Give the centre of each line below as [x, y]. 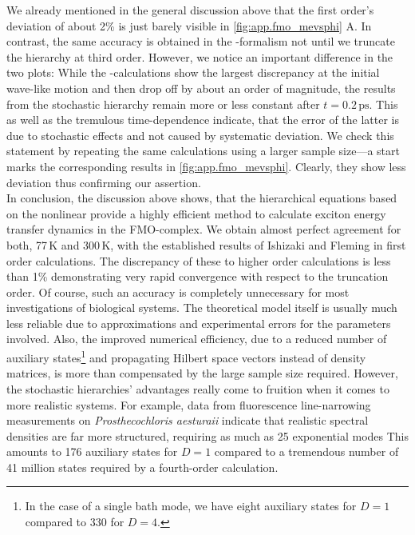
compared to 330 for [75, 522]
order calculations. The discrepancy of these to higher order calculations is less [199, 260]
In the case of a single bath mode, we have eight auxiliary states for [191, 506]
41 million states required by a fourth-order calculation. [142, 467]
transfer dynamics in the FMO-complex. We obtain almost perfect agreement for [204, 229]
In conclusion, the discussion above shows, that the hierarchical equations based [202, 198]
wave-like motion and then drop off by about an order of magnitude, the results [201, 88]
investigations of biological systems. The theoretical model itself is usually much [202, 307]
